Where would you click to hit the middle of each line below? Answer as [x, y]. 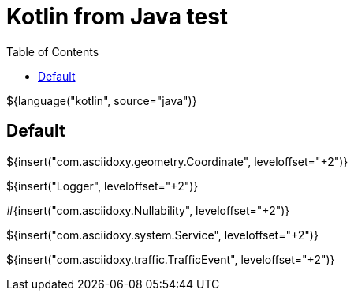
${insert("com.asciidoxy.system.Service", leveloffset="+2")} [162, 235]
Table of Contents [53, 51]
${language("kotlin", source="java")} [102, 100]
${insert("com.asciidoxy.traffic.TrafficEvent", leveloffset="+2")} [171, 259]
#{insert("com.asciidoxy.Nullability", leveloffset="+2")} [148, 210]
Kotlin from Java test [117, 17]
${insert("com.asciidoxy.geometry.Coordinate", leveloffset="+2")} [177, 161]
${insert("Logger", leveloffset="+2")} [102, 186]
